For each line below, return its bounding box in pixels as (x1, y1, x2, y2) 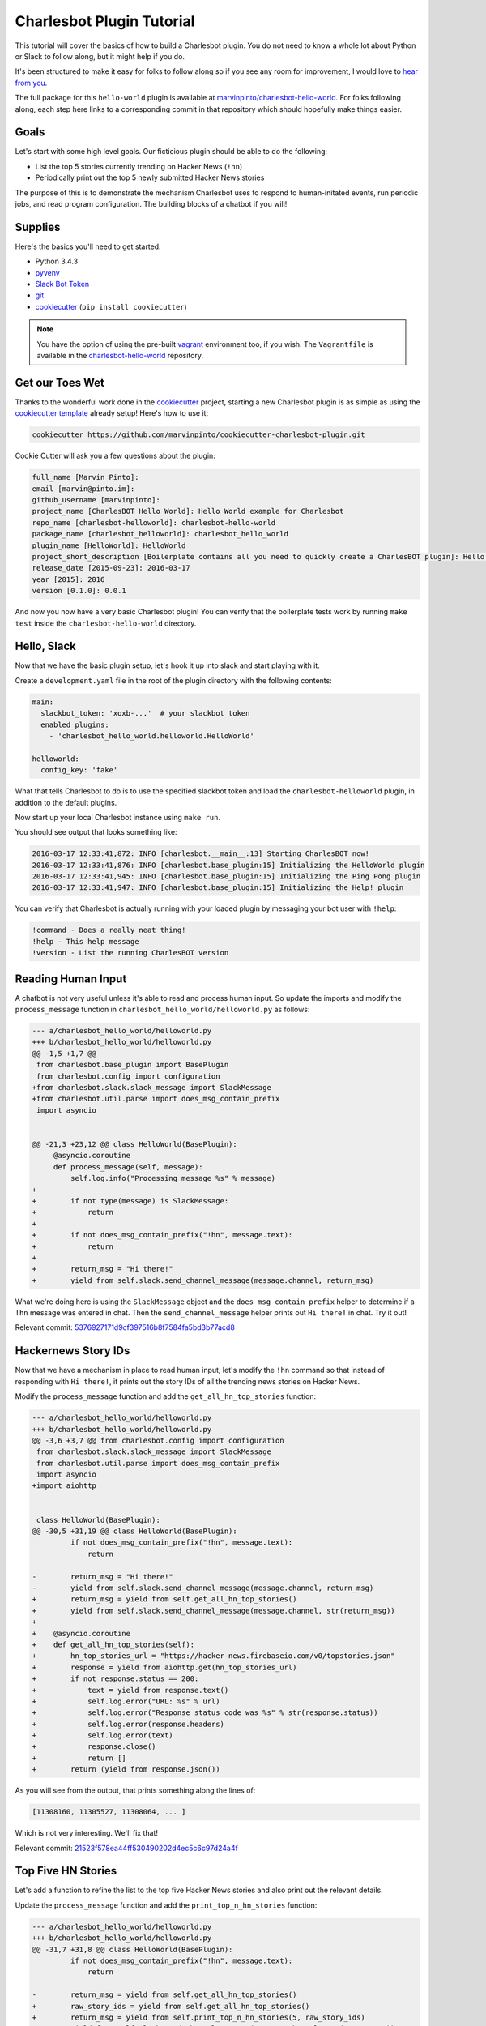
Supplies (15, 220, 61, 234)
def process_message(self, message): (53, 1162, 203, 1171)
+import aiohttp (32, 1481, 97, 1490)
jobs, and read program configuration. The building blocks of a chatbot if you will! (15, 199, 288, 208)
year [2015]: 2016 (32, 575, 105, 583)
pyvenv (35, 267, 60, 277)
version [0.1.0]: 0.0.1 (32, 586, 127, 596)
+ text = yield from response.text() (32, 1686, 229, 1695)
